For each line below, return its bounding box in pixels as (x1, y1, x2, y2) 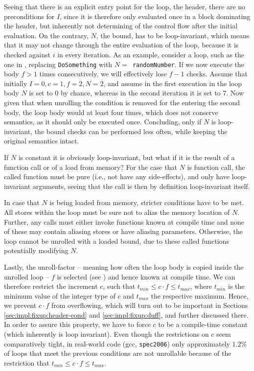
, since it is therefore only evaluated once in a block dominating (60, 11, 251, 21)
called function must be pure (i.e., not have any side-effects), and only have (4, 171, 230, 182)
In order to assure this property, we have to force (4, 319, 151, 329)
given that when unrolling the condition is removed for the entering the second (4, 97, 240, 107)
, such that (103, 281, 136, 291)
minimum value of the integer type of (4, 290, 115, 301)
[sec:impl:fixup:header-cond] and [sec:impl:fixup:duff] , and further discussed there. (4, 309, 249, 320)
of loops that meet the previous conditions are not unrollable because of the (4, 348, 231, 358)
